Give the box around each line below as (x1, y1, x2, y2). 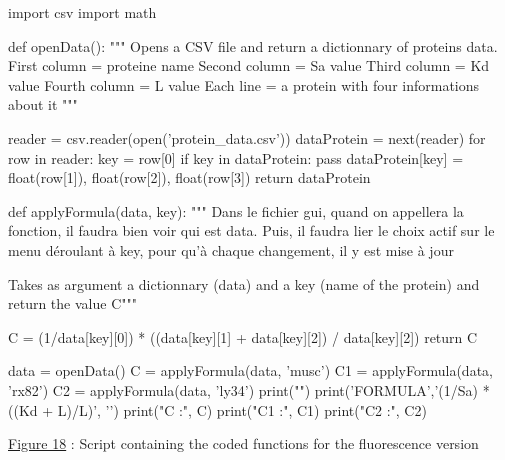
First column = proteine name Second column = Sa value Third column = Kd (8, 55, 490, 76)
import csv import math (8, 2, 157, 22)
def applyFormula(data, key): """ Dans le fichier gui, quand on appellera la (8, 200, 464, 221)
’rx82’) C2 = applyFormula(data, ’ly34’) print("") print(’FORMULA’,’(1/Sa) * (8, 379, 490, 400)
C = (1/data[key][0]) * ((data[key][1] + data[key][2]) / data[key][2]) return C (8, 326, 478, 347)
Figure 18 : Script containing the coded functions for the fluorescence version (8, 433, 479, 454)
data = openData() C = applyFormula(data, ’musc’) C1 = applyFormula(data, (8, 360, 493, 381)
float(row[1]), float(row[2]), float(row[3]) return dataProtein (8, 167, 371, 188)
